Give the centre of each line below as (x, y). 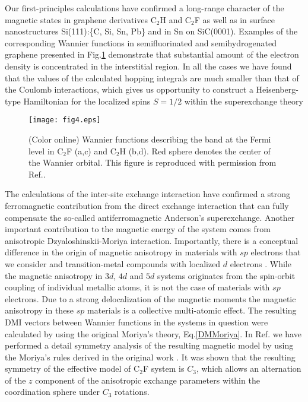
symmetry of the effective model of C (72, 368)
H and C (175, 19)
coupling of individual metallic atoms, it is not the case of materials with (137, 287)
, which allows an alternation (249, 368)
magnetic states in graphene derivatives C (81, 19)
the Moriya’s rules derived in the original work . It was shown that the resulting (150, 357)
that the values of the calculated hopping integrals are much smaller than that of (152, 77)
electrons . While (261, 263)
